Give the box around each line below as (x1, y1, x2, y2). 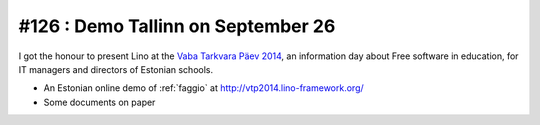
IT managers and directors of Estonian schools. (18, 63, 214, 75)
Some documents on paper (43, 96, 156, 108)
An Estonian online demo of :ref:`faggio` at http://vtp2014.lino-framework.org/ (43, 82, 364, 94)
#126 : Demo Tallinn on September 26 (18, 15, 336, 37)
